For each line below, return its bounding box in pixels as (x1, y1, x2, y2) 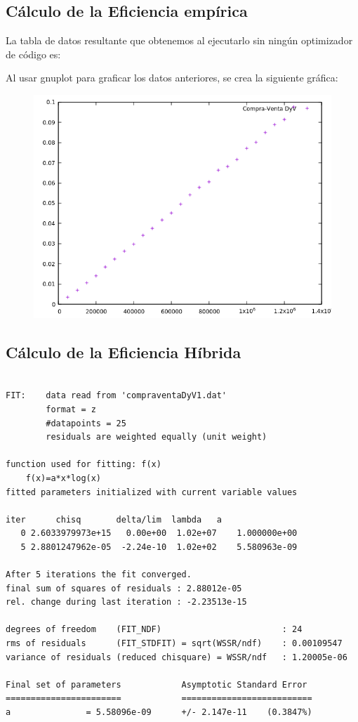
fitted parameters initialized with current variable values (6, 487, 298, 497)
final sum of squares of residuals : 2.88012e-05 (6, 583, 242, 593)
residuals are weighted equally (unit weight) (46, 432, 267, 442)
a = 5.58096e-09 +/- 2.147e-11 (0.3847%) (6, 707, 312, 718)
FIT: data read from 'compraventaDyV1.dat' (6, 390, 227, 401)
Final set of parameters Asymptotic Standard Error (6, 679, 307, 690)
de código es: (6, 46, 61, 61)
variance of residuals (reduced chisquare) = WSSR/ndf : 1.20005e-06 (6, 652, 347, 662)
